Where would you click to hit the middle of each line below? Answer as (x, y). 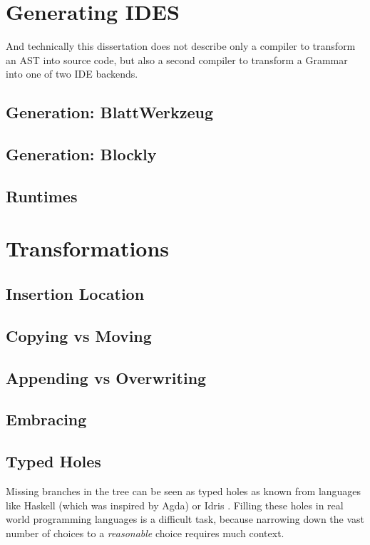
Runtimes (42, 196)
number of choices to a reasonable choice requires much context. (145, 533)
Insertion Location (75, 294)
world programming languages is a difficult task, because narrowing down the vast (185, 519)
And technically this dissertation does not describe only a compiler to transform (181, 46)
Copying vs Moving (79, 335)
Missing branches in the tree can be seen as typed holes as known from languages (184, 490)
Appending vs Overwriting (106, 377)
